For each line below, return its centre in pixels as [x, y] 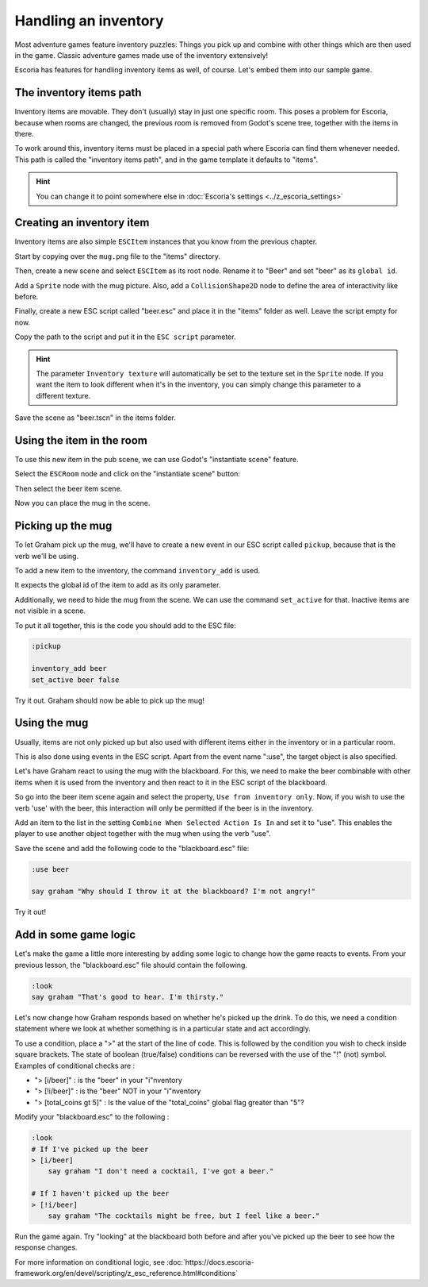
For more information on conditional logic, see [90, 1262]
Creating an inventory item [82, 223]
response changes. [46, 1247]
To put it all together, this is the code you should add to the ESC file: [126, 625]
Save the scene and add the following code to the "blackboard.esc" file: [132, 848]
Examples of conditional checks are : [75, 1065]
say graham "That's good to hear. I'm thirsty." [128, 997]
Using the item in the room [81, 440]
